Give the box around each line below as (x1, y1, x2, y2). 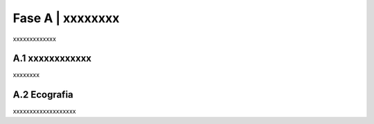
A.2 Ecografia (12, 89, 74, 100)
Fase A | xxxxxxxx (12, 10, 120, 26)
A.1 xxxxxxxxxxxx (12, 53, 92, 64)
